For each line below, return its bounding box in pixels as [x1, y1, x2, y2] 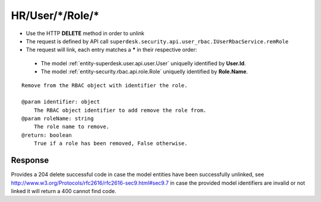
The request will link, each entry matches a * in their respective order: [26, 46, 197, 53]
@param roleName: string [21, 115, 94, 122]
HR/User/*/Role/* [11, 9, 99, 22]
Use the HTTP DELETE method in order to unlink [26, 30, 145, 37]
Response [11, 155, 49, 166]
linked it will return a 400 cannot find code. [11, 187, 117, 194]
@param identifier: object [21, 99, 100, 105]
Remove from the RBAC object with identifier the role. [21, 82, 188, 89]
